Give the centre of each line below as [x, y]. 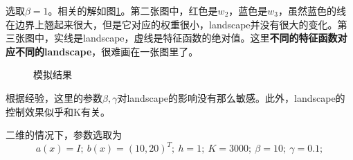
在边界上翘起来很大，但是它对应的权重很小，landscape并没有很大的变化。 [172, 24]
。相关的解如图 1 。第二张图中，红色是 [133, 10]
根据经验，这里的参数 [54, 97]
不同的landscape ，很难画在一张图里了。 [107, 51]
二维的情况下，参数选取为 [64, 135]
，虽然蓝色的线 [313, 10]
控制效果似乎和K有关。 [58, 111]
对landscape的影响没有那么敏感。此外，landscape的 [231, 97]
